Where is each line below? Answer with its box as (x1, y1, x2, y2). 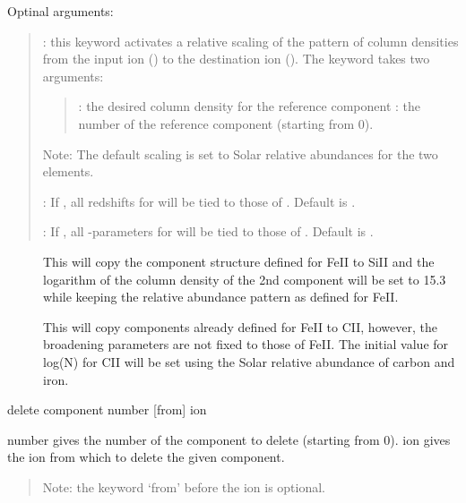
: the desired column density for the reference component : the (78, 97, 420, 115)
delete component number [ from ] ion (7, 400, 207, 419)
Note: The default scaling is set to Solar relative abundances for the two (42, 144, 438, 163)
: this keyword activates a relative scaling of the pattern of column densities (42, 31, 459, 50)
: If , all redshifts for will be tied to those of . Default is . (42, 192, 356, 210)
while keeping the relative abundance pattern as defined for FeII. (43, 287, 399, 306)
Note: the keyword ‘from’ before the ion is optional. (42, 477, 326, 496)
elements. (42, 162, 94, 181)
